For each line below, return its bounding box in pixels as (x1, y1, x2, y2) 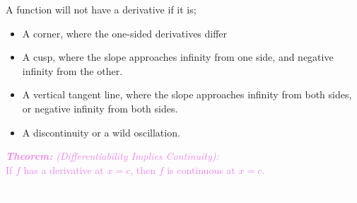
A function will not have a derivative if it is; (6, 2, 197, 16)
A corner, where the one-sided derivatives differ (22, 25, 228, 40)
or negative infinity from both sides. (22, 100, 178, 115)
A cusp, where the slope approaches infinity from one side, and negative (22, 50, 334, 64)
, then (130, 162, 156, 177)
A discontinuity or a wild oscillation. (22, 124, 180, 139)
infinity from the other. (22, 63, 123, 78)
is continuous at (167, 162, 235, 177)
